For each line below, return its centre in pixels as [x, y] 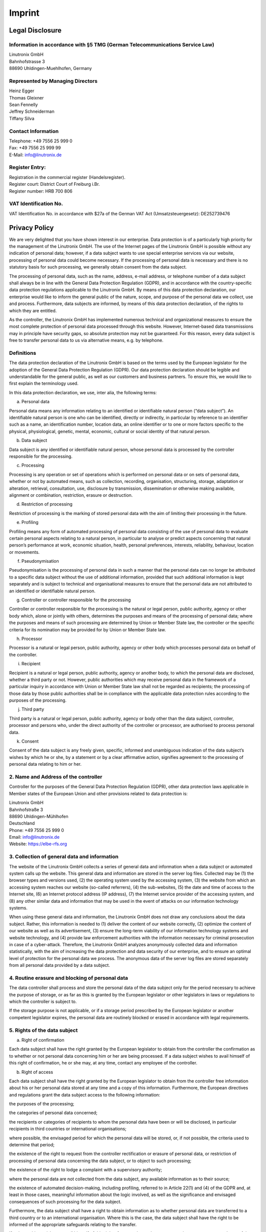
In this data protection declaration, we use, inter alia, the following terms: [83, 392]
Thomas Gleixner [26, 98]
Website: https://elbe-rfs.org [38, 844]
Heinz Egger [22, 91]
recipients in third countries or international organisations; [68, 1129]
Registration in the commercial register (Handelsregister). [67, 177]
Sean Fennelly [23, 105]
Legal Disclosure [35, 30]
